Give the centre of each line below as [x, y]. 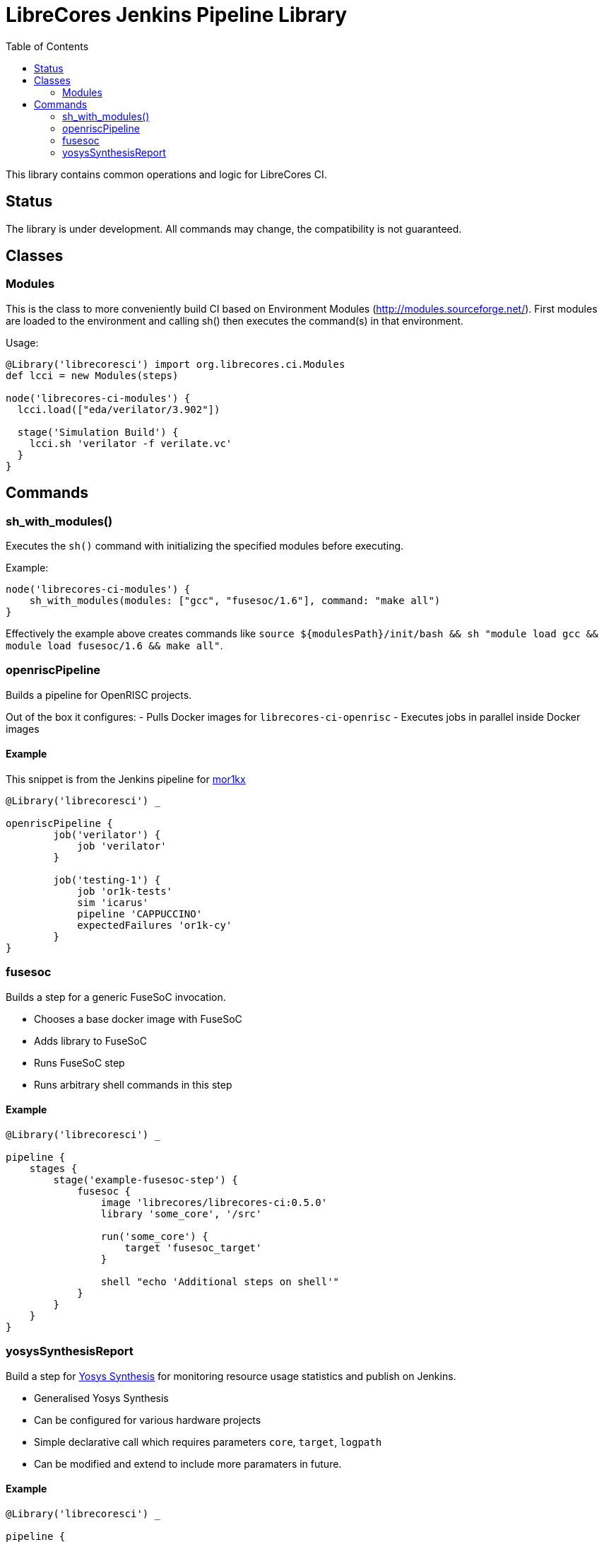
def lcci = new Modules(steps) [92, 375]
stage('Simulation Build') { [98, 432]
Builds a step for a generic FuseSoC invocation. [116, 997]
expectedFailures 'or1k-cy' [155, 925]
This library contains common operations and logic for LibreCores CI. [166, 174]
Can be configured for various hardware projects [148, 1420]
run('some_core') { [154, 1236]
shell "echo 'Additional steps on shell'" [220, 1281]
